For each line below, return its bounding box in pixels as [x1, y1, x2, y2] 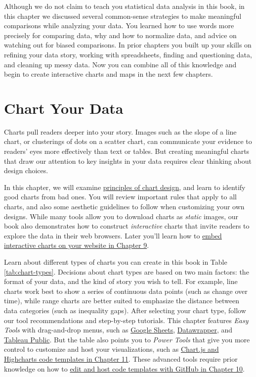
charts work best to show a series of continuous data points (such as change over [4, 285, 248, 296]
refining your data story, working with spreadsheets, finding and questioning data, [4, 49, 252, 59]
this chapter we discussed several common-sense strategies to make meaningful [4, 10, 242, 21]
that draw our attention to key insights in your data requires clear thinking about [4, 155, 252, 166]
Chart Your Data [4, 97, 124, 118]
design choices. [4, 165, 48, 176]
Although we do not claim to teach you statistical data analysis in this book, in [4, 1, 245, 11]
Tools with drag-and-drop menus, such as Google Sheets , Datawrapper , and [4, 325, 232, 335]
